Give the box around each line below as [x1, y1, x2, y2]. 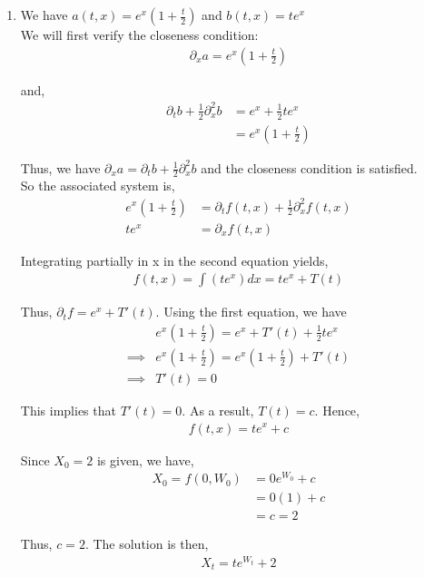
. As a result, [182, 400, 254, 419]
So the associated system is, [20, 176, 175, 195]
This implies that [20, 400, 116, 419]
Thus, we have [20, 158, 101, 177]
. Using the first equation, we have [155, 302, 347, 321]
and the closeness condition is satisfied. [201, 158, 418, 177]
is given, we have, [96, 450, 194, 469]
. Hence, [314, 400, 360, 419]
